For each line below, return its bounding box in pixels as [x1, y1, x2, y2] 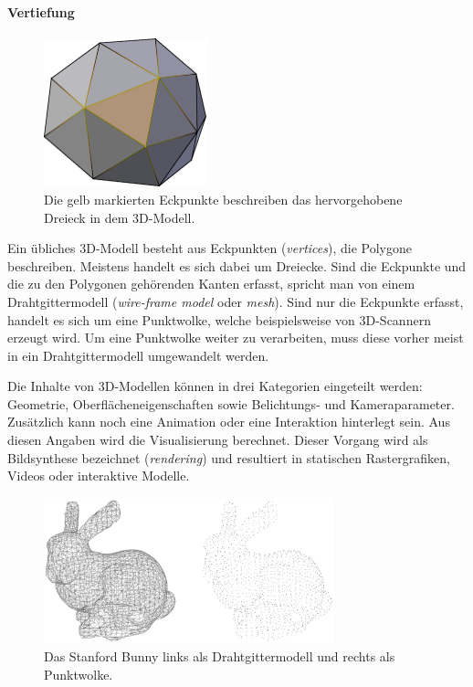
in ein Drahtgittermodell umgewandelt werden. [7, 345, 269, 365]
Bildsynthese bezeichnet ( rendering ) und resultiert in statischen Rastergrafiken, [7, 448, 450, 467]
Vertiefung [7, 2, 75, 21]
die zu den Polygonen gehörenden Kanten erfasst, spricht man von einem [7, 274, 415, 293]
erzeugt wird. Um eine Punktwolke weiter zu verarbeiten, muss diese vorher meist [7, 328, 464, 347]
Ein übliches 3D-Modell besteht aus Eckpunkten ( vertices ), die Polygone [7, 238, 412, 258]
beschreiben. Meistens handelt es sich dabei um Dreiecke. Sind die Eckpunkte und [7, 256, 467, 275]
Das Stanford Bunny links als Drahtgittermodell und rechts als [44, 647, 395, 666]
